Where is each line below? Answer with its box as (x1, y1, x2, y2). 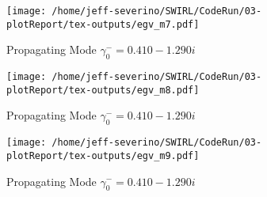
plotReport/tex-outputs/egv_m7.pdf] (6, 18, 200, 30)
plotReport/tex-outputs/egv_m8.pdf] (6, 84, 200, 96)
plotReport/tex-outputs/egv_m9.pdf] (6, 150, 200, 161)
